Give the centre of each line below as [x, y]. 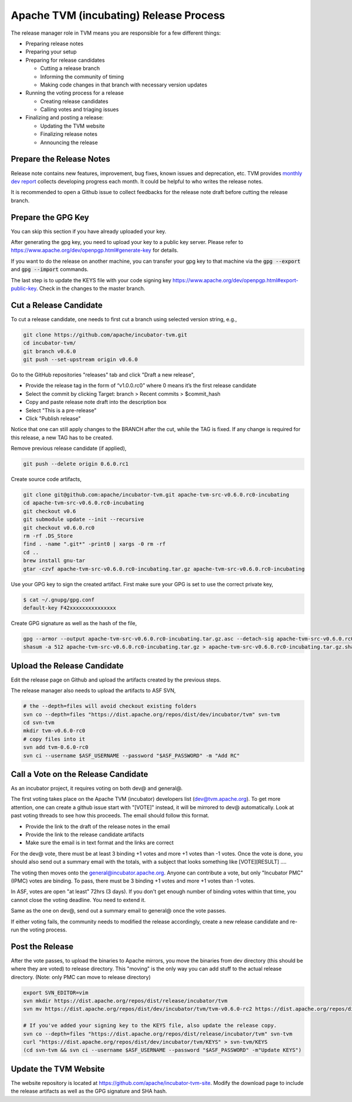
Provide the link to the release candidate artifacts [85, 834]
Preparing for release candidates [65, 60]
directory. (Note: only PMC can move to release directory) [81, 977]
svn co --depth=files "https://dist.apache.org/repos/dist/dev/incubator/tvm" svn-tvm [152, 714]
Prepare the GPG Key [50, 217]
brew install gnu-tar [54, 561]
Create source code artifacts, [46, 479]
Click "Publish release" [53, 418]
